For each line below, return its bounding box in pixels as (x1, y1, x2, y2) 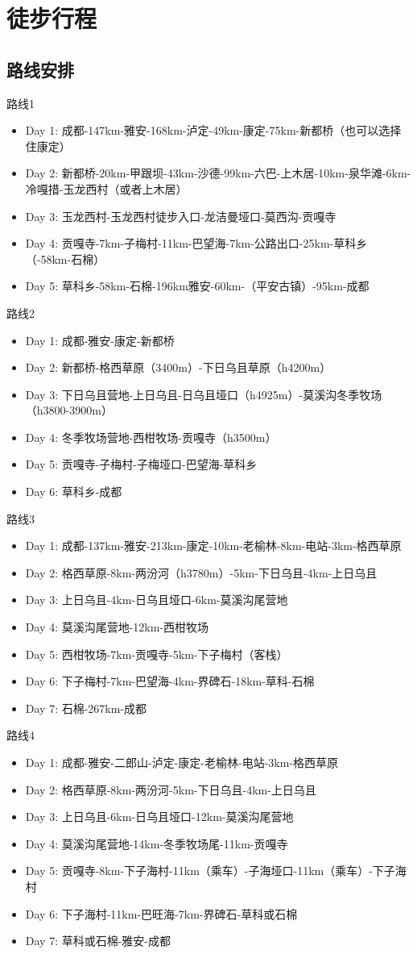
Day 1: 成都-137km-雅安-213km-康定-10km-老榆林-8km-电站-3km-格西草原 (25, 537, 402, 554)
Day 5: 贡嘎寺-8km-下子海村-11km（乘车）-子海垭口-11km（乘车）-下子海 (25, 862, 407, 879)
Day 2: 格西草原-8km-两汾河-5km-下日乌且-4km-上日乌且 (25, 781, 316, 798)
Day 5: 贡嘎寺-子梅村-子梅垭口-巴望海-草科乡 (25, 456, 258, 473)
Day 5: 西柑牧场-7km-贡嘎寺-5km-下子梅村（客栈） (25, 645, 288, 662)
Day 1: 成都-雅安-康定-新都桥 (25, 331, 175, 348)
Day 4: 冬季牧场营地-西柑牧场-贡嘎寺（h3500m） (25, 428, 277, 445)
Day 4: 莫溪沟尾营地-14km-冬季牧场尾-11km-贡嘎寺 (25, 835, 288, 852)
